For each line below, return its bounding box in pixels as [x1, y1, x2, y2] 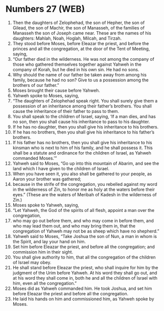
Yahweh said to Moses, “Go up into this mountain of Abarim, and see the [12, 160, 160, 166]
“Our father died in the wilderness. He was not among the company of [12, 56, 155, 62]
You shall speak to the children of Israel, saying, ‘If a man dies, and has [12, 113, 156, 119]
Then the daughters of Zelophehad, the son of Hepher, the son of [12, 20, 145, 26]
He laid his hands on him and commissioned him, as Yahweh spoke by [12, 296, 155, 302]
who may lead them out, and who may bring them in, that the [12, 223, 136, 229]
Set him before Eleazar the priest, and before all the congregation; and [12, 244, 155, 250]
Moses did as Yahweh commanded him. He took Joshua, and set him [12, 285, 152, 291]
